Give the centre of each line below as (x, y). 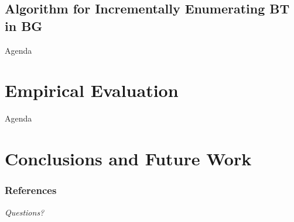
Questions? (25, 212)
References (31, 190)
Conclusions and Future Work (128, 159)
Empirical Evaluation (92, 90)
